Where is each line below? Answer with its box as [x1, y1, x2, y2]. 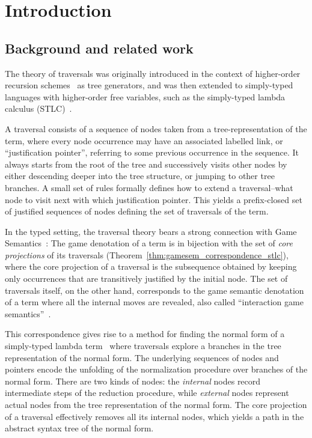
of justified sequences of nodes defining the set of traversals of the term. [5, 205, 269, 217]
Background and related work [5, 38, 194, 57]
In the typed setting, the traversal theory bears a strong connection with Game [5, 225, 297, 237]
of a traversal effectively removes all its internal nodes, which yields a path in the [5, 410, 304, 422]
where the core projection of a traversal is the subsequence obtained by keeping [5, 260, 297, 273]
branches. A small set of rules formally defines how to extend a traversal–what [5, 181, 293, 193]
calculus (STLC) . [5, 102, 72, 115]
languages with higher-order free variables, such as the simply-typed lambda [5, 90, 286, 103]
